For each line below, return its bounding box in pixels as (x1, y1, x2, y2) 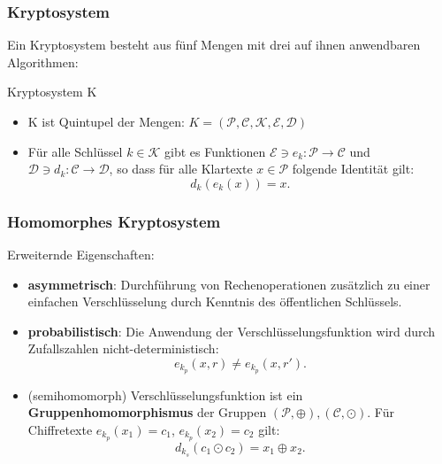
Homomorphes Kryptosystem (7, 210, 221, 232)
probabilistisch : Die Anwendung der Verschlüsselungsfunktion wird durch (27, 321, 436, 340)
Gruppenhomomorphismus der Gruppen (27, 403, 267, 421)
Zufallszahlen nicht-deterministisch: (27, 339, 219, 358)
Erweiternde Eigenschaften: (7, 245, 155, 263)
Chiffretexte (27, 421, 93, 439)
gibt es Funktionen (164, 142, 266, 160)
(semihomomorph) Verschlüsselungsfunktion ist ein (27, 385, 303, 404)
